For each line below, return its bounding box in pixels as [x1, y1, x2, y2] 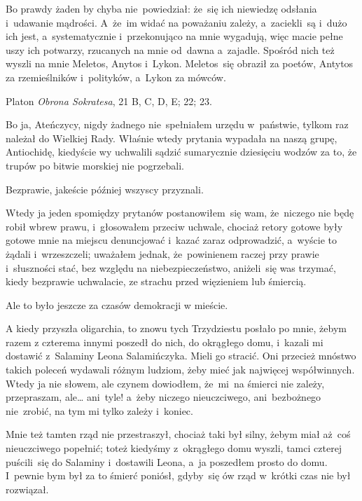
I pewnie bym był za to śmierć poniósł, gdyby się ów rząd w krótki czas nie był [6, 468, 351, 483]
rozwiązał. [6, 481, 49, 496]
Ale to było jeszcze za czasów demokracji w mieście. [6, 297, 228, 312]
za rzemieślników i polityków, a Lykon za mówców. [6, 69, 226, 84]
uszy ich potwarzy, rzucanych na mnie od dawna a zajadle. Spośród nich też [6, 42, 335, 57]
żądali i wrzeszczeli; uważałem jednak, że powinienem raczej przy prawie [6, 246, 319, 261]
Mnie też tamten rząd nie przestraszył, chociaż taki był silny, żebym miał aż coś [6, 427, 351, 441]
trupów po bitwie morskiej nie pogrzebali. [6, 158, 184, 172]
